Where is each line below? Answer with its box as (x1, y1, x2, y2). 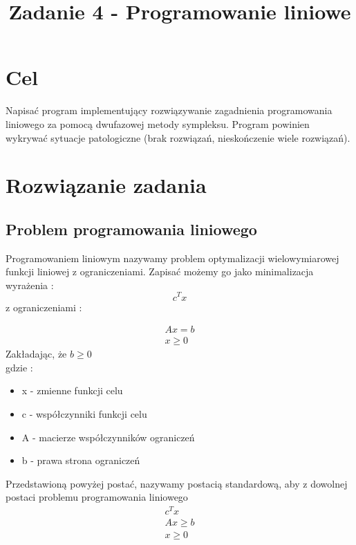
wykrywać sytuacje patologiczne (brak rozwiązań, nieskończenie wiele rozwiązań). (6, 130, 350, 145)
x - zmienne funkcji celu (21, 383, 123, 398)
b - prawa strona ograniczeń (21, 453, 140, 468)
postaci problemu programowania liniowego (6, 490, 188, 504)
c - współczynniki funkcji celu (21, 406, 147, 421)
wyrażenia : (6, 277, 54, 292)
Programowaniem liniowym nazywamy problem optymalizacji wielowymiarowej (6, 250, 339, 265)
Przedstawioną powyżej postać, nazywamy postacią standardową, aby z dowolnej (6, 476, 348, 490)
